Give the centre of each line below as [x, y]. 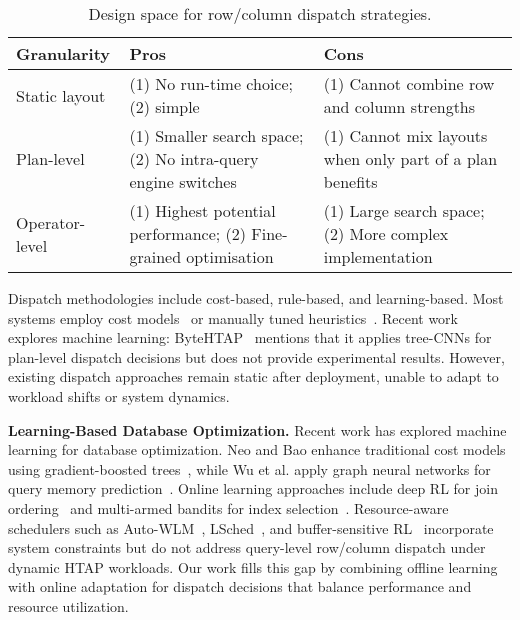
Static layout [61, 95]
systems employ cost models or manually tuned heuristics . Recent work [233, 317]
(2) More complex [386, 233]
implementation [378, 256]
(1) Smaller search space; [216, 135]
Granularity [63, 53]
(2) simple [164, 106]
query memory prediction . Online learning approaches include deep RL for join [253, 488]
